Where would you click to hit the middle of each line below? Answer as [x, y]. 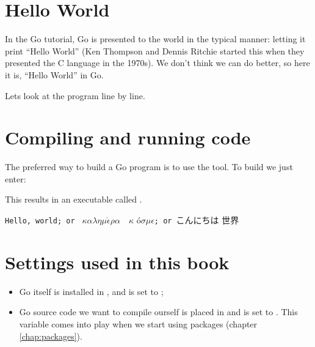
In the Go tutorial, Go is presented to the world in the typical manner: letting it [155, 39]
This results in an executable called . [74, 199]
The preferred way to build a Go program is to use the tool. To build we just [149, 167]
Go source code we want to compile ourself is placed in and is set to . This [158, 312]
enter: [16, 178]
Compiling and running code [128, 137]
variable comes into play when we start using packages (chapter [138, 323]
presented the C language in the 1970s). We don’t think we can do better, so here [157, 63]
